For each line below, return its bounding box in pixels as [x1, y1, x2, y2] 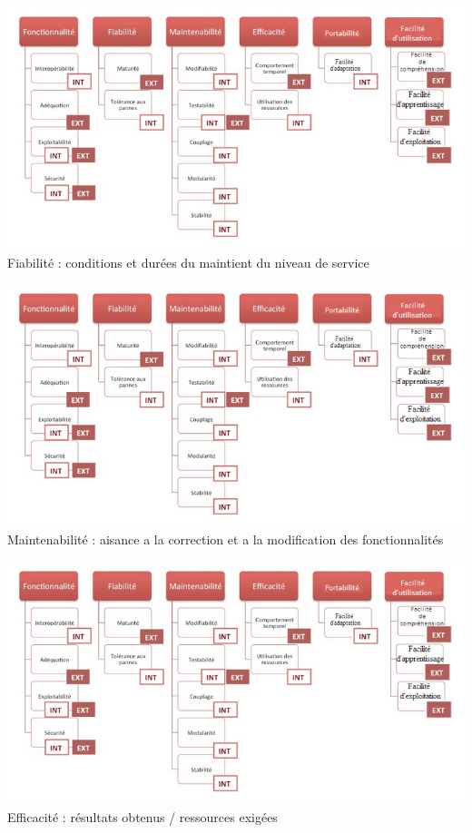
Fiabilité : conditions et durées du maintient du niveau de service [7, 252, 369, 271]
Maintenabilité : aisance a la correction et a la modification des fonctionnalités [7, 530, 444, 549]
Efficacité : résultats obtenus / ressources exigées [7, 807, 278, 826]
